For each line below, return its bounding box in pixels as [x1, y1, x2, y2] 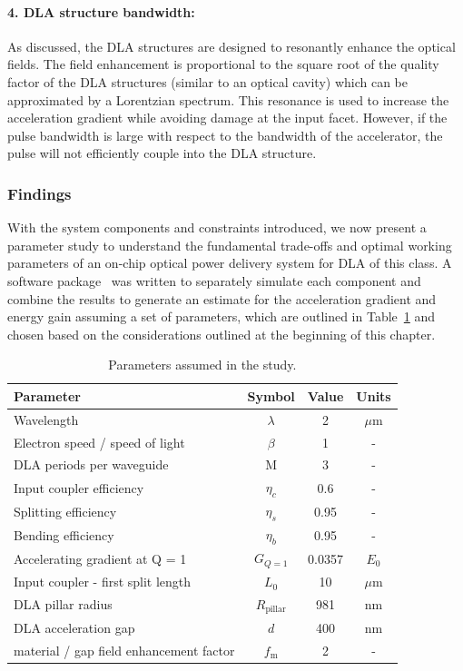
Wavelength [14, 410, 79, 429]
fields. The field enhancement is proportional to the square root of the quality [7, 54, 439, 74]
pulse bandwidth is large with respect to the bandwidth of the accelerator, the [7, 125, 443, 144]
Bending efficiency [14, 525, 114, 544]
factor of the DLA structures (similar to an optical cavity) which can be [7, 72, 408, 91]
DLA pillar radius [14, 595, 113, 614]
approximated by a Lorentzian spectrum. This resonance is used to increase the [7, 90, 449, 109]
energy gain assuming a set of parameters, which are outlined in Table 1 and [7, 307, 436, 326]
